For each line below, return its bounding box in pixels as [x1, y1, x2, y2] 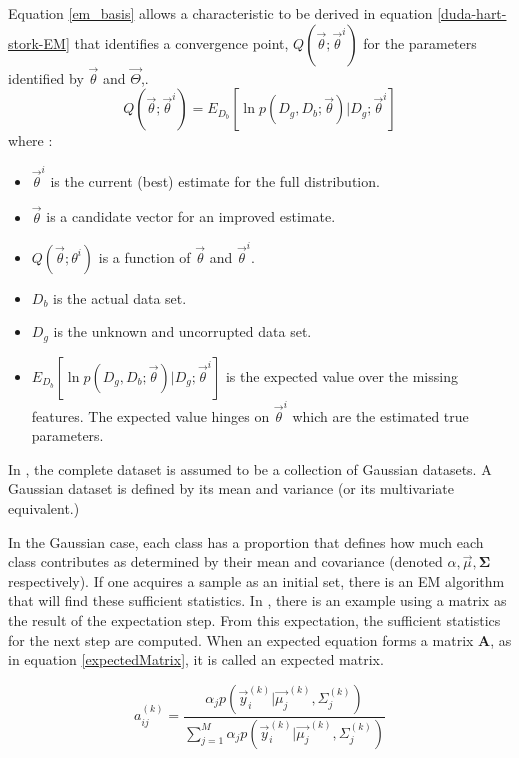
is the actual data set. [53, 287, 187, 308]
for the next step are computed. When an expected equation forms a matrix [8, 629, 474, 650]
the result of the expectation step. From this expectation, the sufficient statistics [8, 609, 501, 630]
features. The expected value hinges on [31, 405, 270, 426]
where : [8, 130, 53, 151]
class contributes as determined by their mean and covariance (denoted [8, 551, 443, 572]
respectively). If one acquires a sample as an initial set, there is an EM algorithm [8, 570, 505, 591]
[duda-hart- [437, 3, 507, 23]
